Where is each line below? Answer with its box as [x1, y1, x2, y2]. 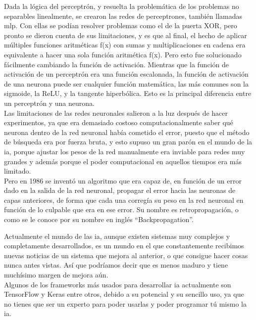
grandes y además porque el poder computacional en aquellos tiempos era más [4, 156, 242, 166]
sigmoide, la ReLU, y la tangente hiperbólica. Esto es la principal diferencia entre [4, 88, 252, 98]
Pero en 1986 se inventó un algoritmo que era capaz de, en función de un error [4, 175, 242, 185]
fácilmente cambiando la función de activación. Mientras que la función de [4, 59, 229, 69]
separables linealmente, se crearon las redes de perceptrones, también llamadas [4, 10, 242, 21]
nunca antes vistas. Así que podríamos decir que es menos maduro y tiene [4, 260, 228, 270]
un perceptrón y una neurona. [4, 97, 95, 108]
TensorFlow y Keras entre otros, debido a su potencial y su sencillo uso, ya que [4, 289, 244, 299]
